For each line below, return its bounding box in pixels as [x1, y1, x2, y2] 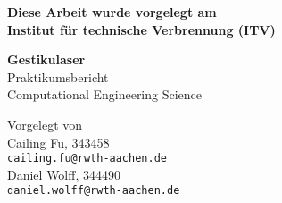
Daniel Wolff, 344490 [7, 165, 120, 183]
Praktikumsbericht [7, 67, 109, 86]
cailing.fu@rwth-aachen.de [7, 152, 167, 165]
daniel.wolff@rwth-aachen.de [7, 184, 180, 198]
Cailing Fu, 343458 [7, 132, 110, 151]
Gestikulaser [7, 50, 86, 69]
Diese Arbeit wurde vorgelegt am [7, 3, 217, 21]
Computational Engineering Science [7, 85, 203, 104]
